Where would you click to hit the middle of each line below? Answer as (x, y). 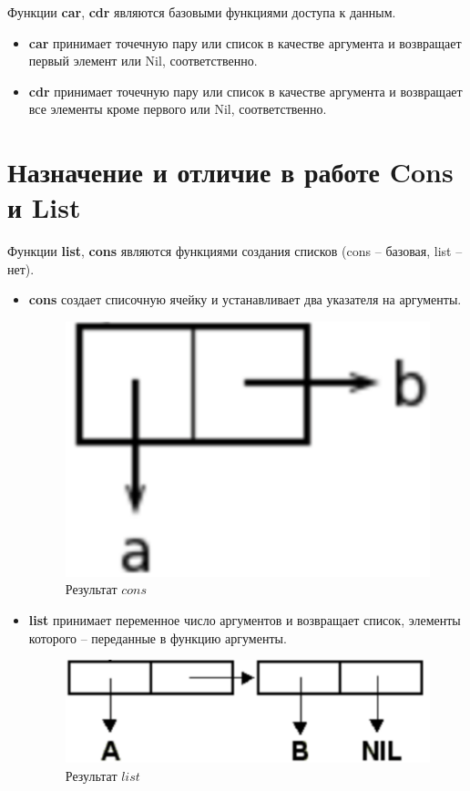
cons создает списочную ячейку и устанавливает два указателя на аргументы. (245, 299)
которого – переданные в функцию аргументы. (158, 637)
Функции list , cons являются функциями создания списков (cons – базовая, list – (235, 251)
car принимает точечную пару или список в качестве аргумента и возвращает (245, 42)
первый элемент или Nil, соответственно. (143, 61)
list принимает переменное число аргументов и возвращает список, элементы (245, 620)
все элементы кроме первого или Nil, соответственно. (178, 109)
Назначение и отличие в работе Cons (230, 172)
